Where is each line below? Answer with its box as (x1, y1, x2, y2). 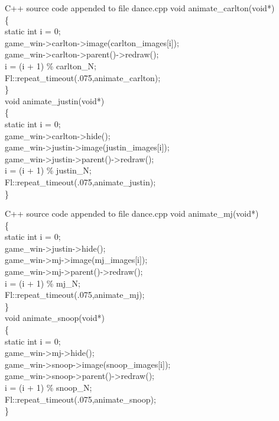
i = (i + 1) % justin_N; (5, 164, 92, 176)
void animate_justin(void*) (5, 94, 105, 107)
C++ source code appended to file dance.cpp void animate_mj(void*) (5, 207, 259, 220)
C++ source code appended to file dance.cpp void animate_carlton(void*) (5, 2, 275, 14)
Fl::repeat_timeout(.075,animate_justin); (5, 175, 156, 188)
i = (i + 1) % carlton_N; (5, 59, 96, 72)
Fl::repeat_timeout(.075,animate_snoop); (5, 393, 156, 405)
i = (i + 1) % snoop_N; (5, 381, 92, 393)
